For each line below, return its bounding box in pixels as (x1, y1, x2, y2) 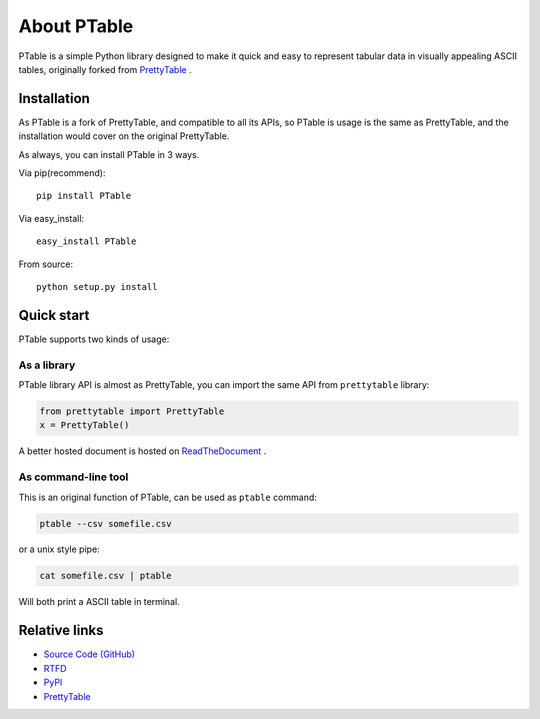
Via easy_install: (18, 212, 85, 224)
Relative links (18, 622, 104, 639)
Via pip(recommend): (18, 167, 106, 179)
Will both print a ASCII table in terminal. (18, 596, 180, 608)
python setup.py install (36, 281, 158, 292)
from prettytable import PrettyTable (39, 406, 225, 417)
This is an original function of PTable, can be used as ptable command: (18, 491, 317, 503)
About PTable (18, 15, 134, 37)
